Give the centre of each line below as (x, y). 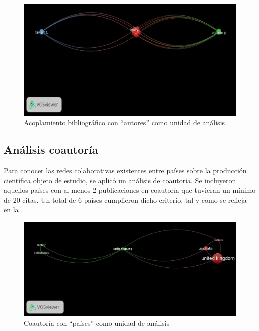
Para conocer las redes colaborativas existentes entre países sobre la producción (125, 170)
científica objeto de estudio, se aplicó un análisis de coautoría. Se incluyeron (120, 180)
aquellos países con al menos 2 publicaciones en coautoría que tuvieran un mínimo (130, 190)
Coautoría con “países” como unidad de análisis (97, 323)
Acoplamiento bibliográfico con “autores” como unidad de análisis (125, 123)
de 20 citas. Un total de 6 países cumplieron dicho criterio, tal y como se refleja (125, 199)
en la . (14, 209)
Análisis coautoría (51, 150)
